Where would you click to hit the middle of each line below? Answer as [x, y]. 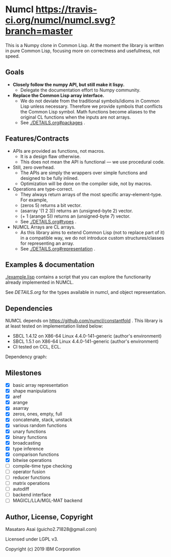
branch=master [39, 31]
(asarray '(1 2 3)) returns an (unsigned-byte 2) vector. [77, 211]
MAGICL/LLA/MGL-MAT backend [47, 501]
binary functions [30, 437]
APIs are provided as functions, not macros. [59, 151]
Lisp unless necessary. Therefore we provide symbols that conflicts [91, 106]
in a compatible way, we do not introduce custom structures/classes [92, 238]
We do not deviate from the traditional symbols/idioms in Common [90, 101]
